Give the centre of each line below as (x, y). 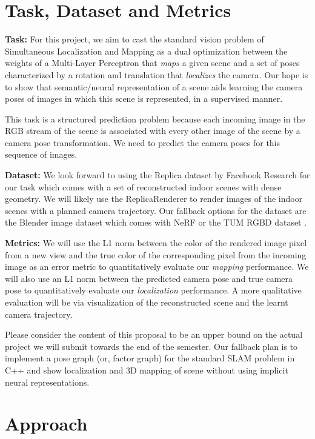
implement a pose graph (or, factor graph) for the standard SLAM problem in (150, 358)
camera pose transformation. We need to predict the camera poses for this (143, 142)
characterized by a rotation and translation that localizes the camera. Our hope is (157, 74)
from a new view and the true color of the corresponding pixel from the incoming (156, 254)
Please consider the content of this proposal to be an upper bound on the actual (154, 334)
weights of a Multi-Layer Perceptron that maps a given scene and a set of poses (152, 63)
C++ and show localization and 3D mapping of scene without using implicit (147, 370)
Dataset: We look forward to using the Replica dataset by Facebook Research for (157, 175)
